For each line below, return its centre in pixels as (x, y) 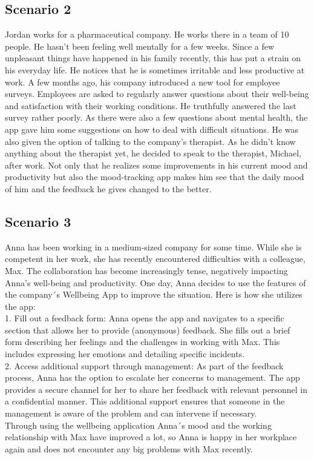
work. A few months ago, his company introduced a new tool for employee (142, 82)
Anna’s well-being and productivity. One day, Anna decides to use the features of (155, 282)
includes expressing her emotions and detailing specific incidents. (125, 354)
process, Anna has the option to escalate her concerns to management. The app (152, 377)
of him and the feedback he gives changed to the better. (108, 188)
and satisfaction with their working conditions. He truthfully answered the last (151, 105)
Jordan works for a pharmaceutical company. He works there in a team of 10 (147, 34)
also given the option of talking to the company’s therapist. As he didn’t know (150, 141)
